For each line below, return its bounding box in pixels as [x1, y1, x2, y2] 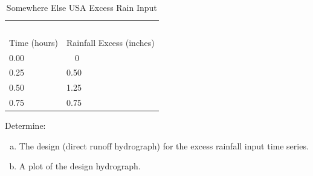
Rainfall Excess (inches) [66, 36, 155, 48]
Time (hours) [9, 36, 59, 48]
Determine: [5, 119, 46, 132]
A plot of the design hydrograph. [19, 160, 141, 172]
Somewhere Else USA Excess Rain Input [6, 1, 157, 13]
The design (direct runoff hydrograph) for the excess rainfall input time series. [19, 139, 309, 152]
